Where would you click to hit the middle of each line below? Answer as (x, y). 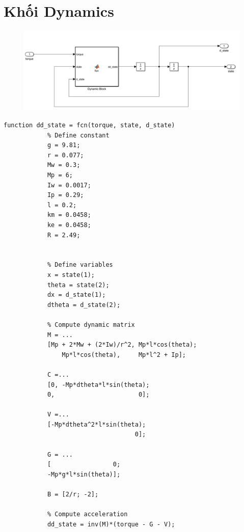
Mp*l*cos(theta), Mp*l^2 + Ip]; (124, 355)
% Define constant (78, 135)
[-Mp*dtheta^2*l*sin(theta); (97, 424)
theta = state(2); (78, 285)
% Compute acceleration (87, 514)
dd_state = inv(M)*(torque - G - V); (111, 524)
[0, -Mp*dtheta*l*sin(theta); (98, 385)
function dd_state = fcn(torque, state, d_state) (89, 125)
